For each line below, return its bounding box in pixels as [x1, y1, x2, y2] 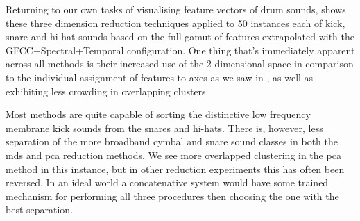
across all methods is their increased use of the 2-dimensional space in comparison [6, 56, 354, 71]
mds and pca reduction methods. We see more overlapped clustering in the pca [6, 147, 341, 162]
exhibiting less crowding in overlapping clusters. [6, 83, 209, 98]
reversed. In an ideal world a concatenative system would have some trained [6, 175, 329, 190]
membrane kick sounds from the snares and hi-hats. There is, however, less [6, 120, 323, 135]
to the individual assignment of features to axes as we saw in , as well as [6, 69, 314, 84]
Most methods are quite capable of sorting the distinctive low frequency [6, 107, 311, 122]
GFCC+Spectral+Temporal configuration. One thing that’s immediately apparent [6, 42, 355, 57]
